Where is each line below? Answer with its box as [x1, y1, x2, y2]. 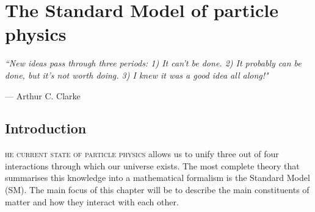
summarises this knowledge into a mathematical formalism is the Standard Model [5, 171, 310, 184]
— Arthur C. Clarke [5, 89, 81, 102]
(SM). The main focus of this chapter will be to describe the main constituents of [5, 183, 310, 196]
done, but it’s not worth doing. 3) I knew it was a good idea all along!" [5, 68, 269, 81]
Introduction [5, 119, 87, 138]
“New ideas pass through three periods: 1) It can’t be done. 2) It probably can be [5, 57, 302, 69]
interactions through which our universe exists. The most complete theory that [5, 159, 300, 172]
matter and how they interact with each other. [5, 195, 179, 208]
